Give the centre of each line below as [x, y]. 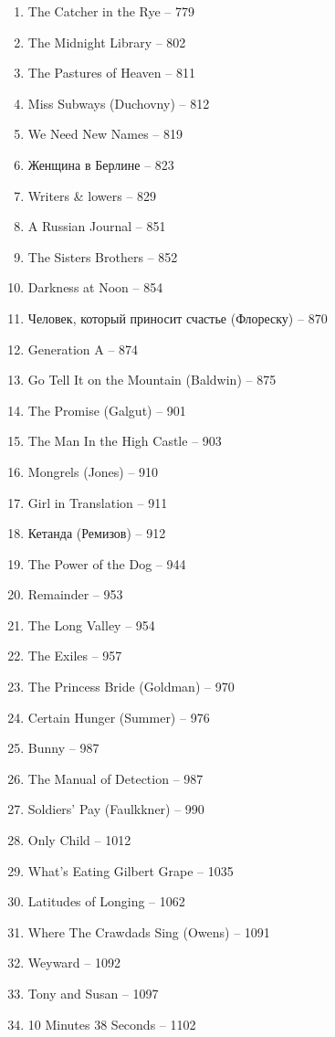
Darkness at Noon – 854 [95, 287]
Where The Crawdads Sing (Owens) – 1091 [149, 931]
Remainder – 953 [75, 594]
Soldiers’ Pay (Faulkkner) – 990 [116, 809]
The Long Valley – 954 [91, 624]
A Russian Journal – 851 [97, 226]
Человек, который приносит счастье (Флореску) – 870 [178, 317]
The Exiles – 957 [75, 656]
